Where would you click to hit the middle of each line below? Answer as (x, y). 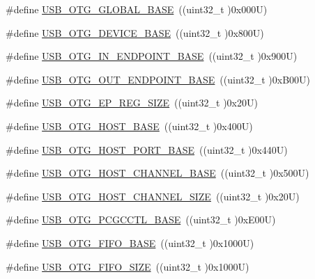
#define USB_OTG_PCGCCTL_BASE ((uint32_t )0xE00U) (141, 220)
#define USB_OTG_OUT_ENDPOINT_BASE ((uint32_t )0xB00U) (158, 79)
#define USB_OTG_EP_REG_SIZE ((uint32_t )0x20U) (132, 103)
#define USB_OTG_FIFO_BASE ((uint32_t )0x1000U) (130, 242)
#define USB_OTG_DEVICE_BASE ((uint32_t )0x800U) (135, 32)
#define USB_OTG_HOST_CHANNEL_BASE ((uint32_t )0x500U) (157, 173)
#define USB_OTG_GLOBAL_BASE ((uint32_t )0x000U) (137, 9)
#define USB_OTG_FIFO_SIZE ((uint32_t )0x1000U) (128, 266)
